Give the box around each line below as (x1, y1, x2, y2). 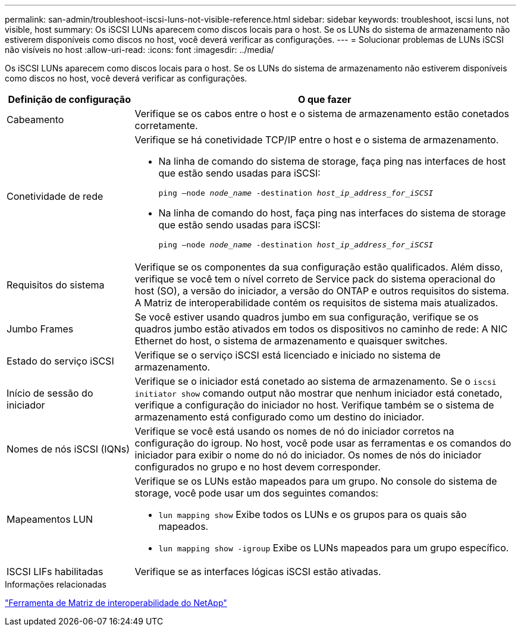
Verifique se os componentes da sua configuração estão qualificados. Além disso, (134, 261, 503, 273)
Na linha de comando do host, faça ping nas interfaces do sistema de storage (158, 207, 506, 219)
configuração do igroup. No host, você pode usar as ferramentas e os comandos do (134, 437, 511, 449)
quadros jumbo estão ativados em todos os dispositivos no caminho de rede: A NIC (134, 323, 508, 335)
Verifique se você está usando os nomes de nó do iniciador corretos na (134, 425, 454, 437)
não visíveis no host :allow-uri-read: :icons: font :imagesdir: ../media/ (5, 45, 274, 55)
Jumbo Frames (7, 323, 74, 335)
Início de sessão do (7, 387, 93, 399)
